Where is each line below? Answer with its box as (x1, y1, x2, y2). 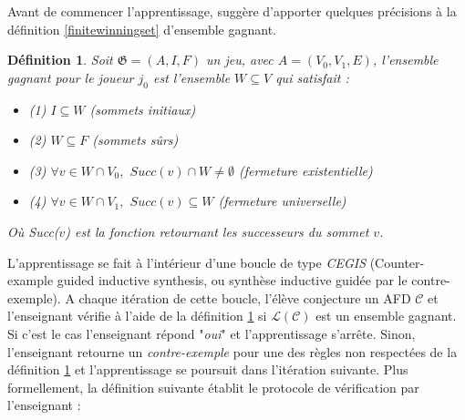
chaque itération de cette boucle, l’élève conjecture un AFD (78, 288, 411, 307)
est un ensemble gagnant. (315, 306, 457, 325)
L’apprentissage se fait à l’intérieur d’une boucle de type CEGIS (7, 252, 367, 271)
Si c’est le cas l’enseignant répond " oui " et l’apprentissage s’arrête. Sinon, (7, 323, 416, 343)
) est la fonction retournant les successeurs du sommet (65, 221, 369, 241)
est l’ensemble (152, 67, 231, 87)
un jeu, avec (206, 50, 274, 69)
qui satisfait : (275, 67, 349, 87)
